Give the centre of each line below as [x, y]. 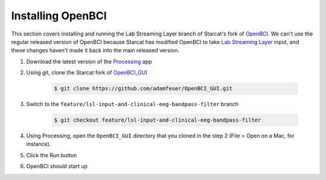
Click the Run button [52, 155]
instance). [39, 144]
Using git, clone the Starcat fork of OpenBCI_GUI [87, 73]
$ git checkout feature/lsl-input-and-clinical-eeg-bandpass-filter [158, 120]
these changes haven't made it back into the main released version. [95, 51]
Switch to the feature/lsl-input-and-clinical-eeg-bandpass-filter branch [132, 104]
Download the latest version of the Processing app [89, 61]
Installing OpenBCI [59, 16]
